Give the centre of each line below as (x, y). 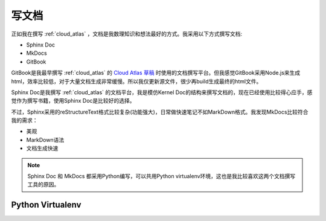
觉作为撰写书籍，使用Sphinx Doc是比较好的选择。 (73, 101)
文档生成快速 (42, 149)
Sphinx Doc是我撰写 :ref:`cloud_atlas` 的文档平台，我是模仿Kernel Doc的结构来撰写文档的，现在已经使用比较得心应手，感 (162, 92)
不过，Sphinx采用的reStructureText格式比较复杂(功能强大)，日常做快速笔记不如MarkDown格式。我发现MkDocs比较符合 (160, 112)
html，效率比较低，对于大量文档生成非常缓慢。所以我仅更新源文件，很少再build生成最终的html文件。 (136, 81)
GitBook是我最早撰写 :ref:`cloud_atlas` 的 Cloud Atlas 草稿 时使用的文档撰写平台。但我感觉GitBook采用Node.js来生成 (156, 73)
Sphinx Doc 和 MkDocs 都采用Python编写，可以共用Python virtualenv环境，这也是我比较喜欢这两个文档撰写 (161, 176)
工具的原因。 (43, 185)
